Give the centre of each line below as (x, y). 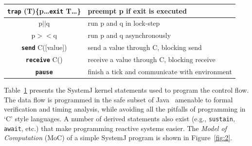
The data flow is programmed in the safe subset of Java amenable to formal (118, 99)
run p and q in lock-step (124, 23)
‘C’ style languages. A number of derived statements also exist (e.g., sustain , (119, 118)
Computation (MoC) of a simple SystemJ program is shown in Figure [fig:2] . (118, 138)
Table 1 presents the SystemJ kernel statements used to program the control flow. (126, 90)
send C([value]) (44, 47)
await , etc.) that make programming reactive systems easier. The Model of (115, 128)
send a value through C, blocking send (145, 47)
